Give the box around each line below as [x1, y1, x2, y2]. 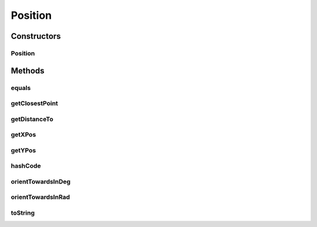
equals [11, 84, 31, 92]
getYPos [11, 146, 36, 154]
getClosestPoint [11, 99, 58, 108]
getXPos [11, 131, 36, 139]
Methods [11, 65, 45, 76]
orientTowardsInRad [11, 193, 70, 201]
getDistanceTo [11, 115, 54, 123]
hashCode [11, 162, 41, 170]
